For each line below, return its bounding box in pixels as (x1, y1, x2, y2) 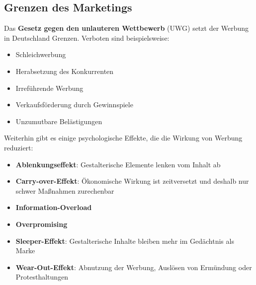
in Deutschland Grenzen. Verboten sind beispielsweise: (4, 32, 170, 43)
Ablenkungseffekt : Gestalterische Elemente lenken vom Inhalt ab (15, 159, 221, 169)
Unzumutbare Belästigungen (15, 116, 102, 126)
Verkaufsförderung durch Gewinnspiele (15, 99, 133, 110)
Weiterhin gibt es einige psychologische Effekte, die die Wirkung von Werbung (4, 133, 243, 143)
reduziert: (4, 142, 33, 152)
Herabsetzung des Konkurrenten (15, 66, 114, 76)
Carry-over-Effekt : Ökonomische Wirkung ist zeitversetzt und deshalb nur (15, 176, 249, 186)
